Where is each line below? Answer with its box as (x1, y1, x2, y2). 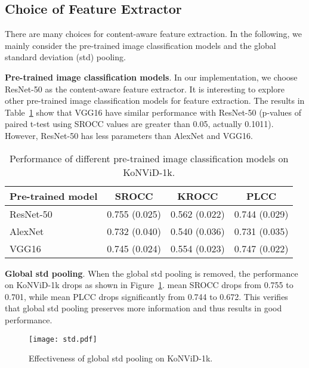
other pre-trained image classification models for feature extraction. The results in (5, 94, 305, 107)
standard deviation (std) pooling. (5, 51, 126, 63)
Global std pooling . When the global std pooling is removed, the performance (5, 267, 298, 279)
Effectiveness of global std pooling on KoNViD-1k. (29, 352, 213, 364)
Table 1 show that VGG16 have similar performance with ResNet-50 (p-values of (5, 106, 302, 118)
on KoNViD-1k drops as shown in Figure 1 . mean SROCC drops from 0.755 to (5, 279, 293, 291)
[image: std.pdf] (29, 335, 97, 344)
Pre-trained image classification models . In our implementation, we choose (5, 70, 298, 83)
